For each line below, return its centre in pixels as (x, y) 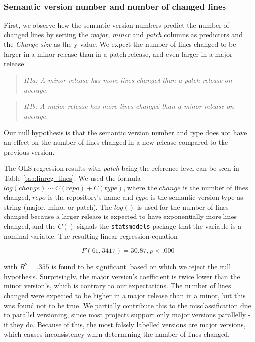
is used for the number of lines (183, 206)
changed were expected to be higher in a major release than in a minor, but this (125, 295)
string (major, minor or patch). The (58, 206)
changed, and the (30, 226)
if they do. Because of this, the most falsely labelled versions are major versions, (125, 324)
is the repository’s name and (91, 197)
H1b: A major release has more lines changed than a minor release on (128, 106)
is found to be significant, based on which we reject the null (141, 266)
